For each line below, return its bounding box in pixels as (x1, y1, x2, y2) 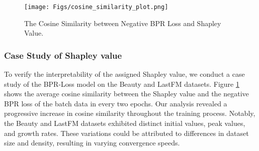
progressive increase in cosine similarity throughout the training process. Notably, (4, 108, 255, 118)
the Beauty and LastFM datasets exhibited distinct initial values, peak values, (4, 118, 245, 128)
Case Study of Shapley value (4, 49, 122, 61)
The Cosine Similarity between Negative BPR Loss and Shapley (24, 18, 221, 28)
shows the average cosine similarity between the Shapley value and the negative (4, 88, 249, 99)
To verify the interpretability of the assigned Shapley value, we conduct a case (4, 69, 245, 79)
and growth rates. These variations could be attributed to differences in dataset (4, 127, 249, 138)
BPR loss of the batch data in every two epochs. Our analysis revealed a (4, 98, 227, 108)
